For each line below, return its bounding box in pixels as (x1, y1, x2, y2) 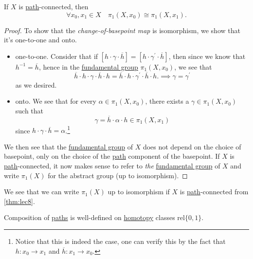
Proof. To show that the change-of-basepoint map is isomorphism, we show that (4, 25, 240, 35)
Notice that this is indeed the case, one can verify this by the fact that (15, 236, 226, 246)
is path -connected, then (18, 1, 89, 11)
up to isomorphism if (108, 186, 170, 197)
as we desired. (15, 79, 57, 90)
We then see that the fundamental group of (4, 141, 133, 151)
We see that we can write (4, 186, 79, 197)
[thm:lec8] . (4, 196, 35, 206)
